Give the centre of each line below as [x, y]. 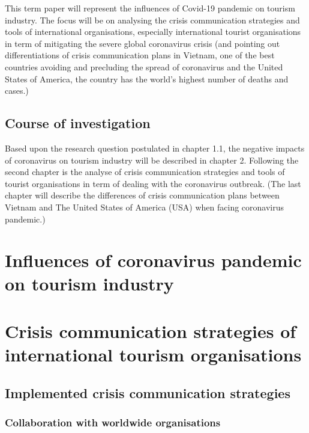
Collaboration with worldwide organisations [113, 422]
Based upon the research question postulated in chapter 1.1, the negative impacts [155, 148]
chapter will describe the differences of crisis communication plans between [142, 195]
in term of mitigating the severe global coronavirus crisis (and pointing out [142, 43]
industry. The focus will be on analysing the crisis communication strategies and [152, 20]
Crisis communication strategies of [151, 330]
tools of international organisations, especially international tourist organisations [153, 32]
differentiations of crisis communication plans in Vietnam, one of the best [140, 55]
